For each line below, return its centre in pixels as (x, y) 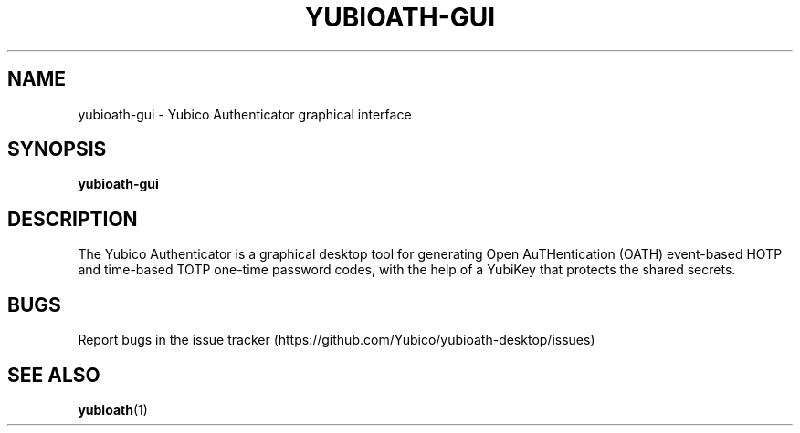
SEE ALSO (54, 375)
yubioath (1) (113, 409)
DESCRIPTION (73, 219)
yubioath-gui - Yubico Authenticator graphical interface (245, 114)
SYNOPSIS (57, 149)
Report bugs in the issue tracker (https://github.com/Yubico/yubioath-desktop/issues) (337, 340)
